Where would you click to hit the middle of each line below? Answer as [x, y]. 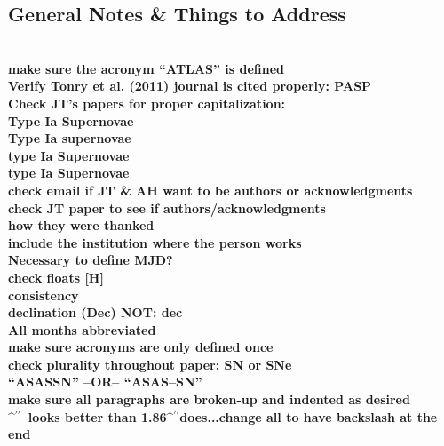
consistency [44, 295]
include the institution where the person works [155, 242]
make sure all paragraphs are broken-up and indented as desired [209, 399]
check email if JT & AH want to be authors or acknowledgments [210, 190]
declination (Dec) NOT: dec [95, 312]
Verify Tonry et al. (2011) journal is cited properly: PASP [190, 86]
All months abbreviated [82, 329]
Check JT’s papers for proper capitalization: [147, 103]
